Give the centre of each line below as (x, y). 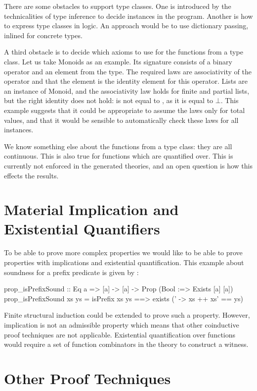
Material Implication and (91, 209)
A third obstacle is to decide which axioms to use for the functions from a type (124, 52)
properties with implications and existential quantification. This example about (124, 262)
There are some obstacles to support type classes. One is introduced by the (118, 6)
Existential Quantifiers (82, 229)
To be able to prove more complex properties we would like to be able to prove (123, 252)
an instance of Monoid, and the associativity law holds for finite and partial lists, (127, 90)
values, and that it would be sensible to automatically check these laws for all (121, 120)
